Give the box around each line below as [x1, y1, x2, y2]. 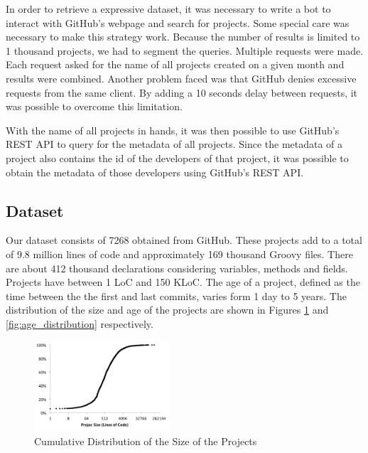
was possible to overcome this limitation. [6, 99, 183, 114]
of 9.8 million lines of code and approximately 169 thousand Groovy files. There [6, 246, 353, 261]
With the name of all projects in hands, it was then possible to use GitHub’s [6, 122, 340, 137]
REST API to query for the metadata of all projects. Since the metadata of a [6, 137, 343, 151]
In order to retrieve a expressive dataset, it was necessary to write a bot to [6, 1, 331, 16]
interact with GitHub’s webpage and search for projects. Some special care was [6, 15, 350, 30]
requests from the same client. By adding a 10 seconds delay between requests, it [6, 85, 358, 100]
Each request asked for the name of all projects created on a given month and [6, 57, 345, 72]
